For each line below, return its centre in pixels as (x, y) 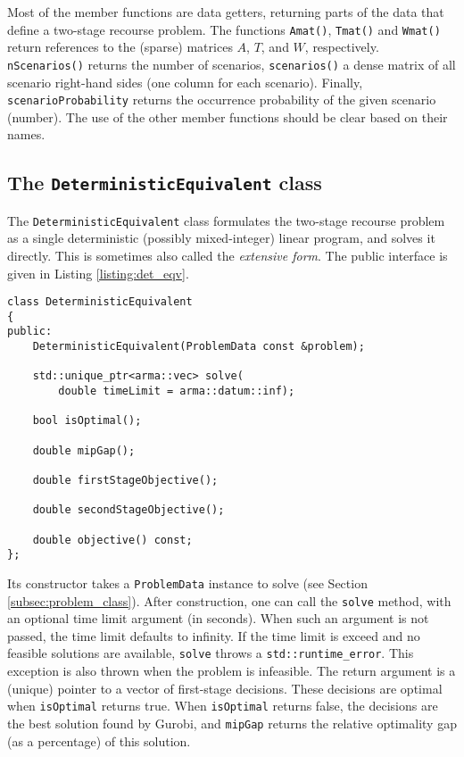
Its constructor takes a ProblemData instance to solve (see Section (187, 582)
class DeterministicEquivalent (100, 302)
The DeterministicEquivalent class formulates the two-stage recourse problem (226, 220)
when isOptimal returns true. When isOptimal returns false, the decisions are (223, 706)
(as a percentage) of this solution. (99, 740)
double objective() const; (112, 540)
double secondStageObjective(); (128, 510)
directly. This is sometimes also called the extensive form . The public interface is (228, 255)
